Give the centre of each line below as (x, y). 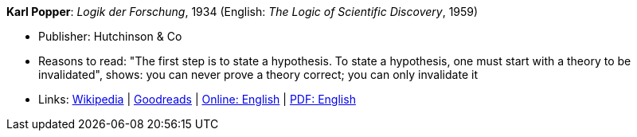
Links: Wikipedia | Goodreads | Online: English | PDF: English (197, 99)
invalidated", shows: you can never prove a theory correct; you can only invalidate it (258, 74)
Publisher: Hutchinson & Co (110, 36)
